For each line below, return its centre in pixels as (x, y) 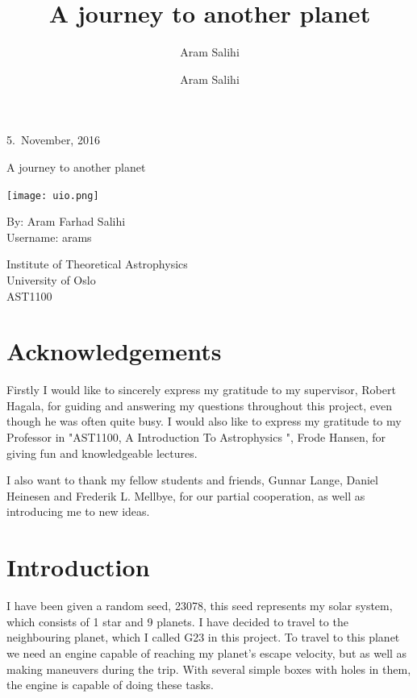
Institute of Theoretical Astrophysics (97, 264)
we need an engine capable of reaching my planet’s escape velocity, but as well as (207, 652)
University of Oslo (51, 279)
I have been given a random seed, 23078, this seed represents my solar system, (200, 606)
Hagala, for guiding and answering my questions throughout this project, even (200, 405)
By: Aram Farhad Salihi (66, 221)
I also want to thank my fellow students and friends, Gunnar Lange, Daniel (192, 480)
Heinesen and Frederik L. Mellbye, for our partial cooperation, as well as (186, 495)
